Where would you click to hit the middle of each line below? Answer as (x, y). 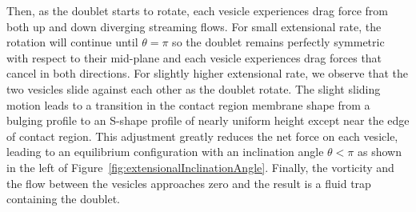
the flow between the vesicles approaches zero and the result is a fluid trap (189, 183)
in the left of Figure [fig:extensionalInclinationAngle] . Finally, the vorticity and (200, 167)
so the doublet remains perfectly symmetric (278, 42)
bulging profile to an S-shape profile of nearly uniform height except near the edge (208, 120)
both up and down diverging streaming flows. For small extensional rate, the (194, 26)
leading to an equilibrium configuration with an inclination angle (165, 152)
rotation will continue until (72, 42)
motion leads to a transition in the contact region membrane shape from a (188, 104)
